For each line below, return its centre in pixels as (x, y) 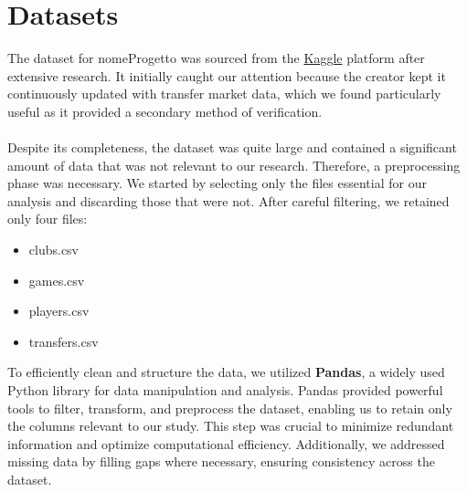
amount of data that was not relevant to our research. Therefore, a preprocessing (234, 165)
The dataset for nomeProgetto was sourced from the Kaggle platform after (216, 58)
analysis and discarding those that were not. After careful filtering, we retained (228, 200)
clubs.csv (54, 250)
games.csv (57, 280)
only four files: (48, 219)
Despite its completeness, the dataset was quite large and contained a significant (232, 147)
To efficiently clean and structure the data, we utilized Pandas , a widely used (226, 372)
